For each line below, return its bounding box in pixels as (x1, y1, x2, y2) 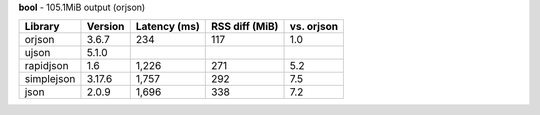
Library (24, 20, 60, 34)
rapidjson (24, 59, 69, 73)
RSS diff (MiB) (210, 20, 279, 34)
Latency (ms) (135, 20, 200, 34)
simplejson (24, 72, 76, 86)
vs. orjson (289, 20, 339, 34)
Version (86, 20, 125, 34)
